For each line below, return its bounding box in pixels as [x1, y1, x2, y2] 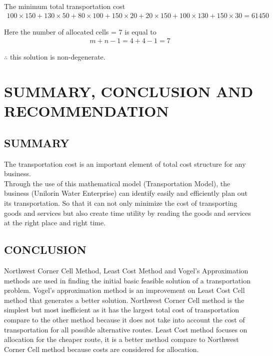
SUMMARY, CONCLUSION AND [4, 81, 253, 102]
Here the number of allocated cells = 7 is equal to [4, 26, 156, 37]
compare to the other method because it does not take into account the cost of [4, 314, 245, 324]
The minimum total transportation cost [4, 1, 125, 11]
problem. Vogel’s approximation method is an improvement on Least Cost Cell [4, 285, 245, 295]
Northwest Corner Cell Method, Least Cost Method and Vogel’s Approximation [4, 265, 248, 275]
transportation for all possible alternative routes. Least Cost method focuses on [4, 324, 247, 334]
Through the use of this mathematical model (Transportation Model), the [4, 178, 230, 188]
